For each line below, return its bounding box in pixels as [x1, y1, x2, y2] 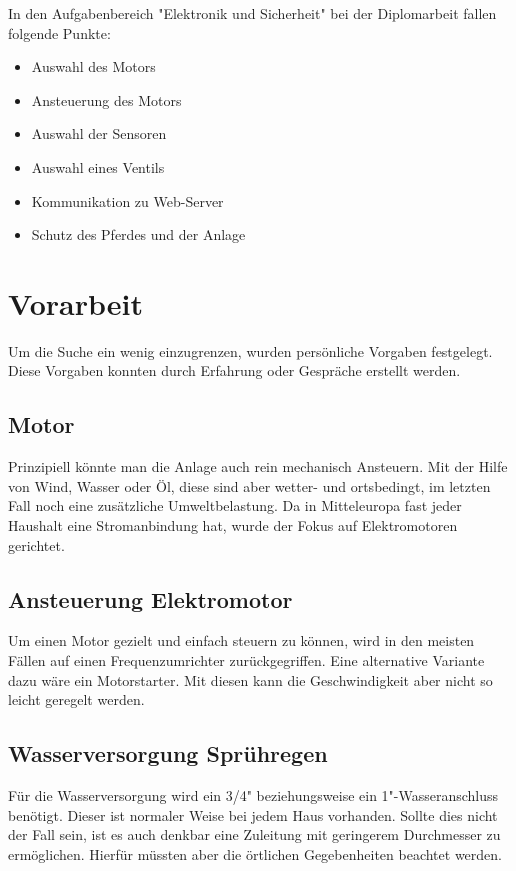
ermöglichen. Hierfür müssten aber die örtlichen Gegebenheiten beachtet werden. [8, 843, 502, 864]
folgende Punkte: [8, 22, 111, 43]
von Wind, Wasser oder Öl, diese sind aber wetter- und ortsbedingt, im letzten [8, 475, 491, 496]
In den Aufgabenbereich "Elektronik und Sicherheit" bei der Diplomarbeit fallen [8, 3, 497, 23]
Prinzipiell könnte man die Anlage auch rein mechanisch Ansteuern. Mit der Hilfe [8, 456, 508, 477]
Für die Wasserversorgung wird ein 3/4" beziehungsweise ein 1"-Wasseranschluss [8, 785, 499, 806]
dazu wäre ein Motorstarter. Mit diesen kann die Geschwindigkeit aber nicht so [8, 669, 493, 690]
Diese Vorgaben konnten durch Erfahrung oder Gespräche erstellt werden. [8, 360, 461, 381]
